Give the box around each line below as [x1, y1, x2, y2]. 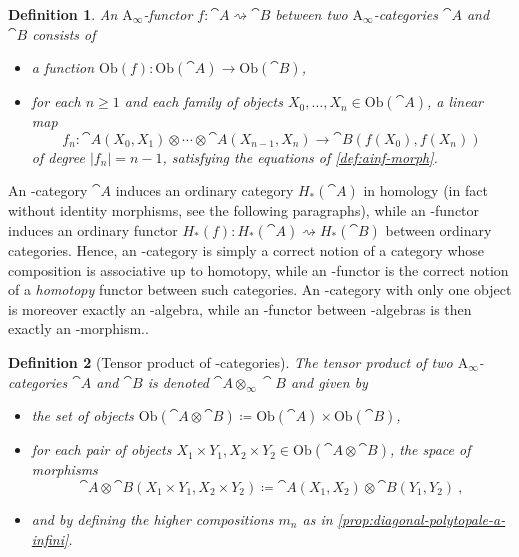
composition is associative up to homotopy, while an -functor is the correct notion [8, 259, 509, 280]
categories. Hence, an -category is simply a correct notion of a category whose [8, 239, 485, 260]
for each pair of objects [31, 439, 172, 460]
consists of [32, 23, 96, 44]
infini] [31, 528, 69, 549]
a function [31, 57, 95, 78]
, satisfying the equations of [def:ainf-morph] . [162, 146, 438, 167]
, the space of [389, 439, 471, 460]
